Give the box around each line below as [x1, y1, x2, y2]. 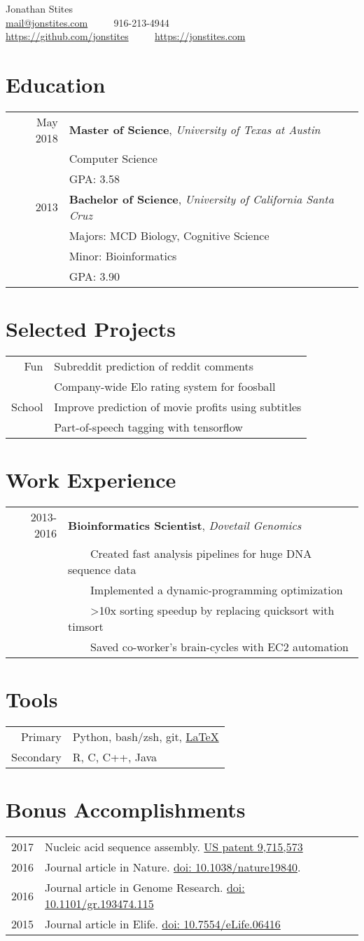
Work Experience [6, 465, 176, 494]
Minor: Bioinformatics [69, 247, 177, 264]
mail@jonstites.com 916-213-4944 [6, 15, 169, 29]
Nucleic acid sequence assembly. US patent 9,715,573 [45, 839, 303, 855]
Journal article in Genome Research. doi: [45, 879, 245, 896]
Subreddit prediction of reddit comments [54, 358, 254, 375]
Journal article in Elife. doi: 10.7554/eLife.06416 [45, 916, 281, 933]
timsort [68, 618, 104, 635]
